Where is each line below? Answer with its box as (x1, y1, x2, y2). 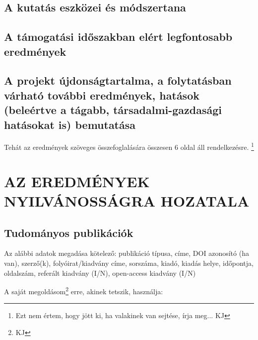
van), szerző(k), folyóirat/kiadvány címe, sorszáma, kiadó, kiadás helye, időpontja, (4, 257, 254, 268)
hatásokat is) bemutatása (4, 116, 136, 132)
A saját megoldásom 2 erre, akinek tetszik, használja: (4, 285, 163, 296)
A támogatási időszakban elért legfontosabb (4, 29, 233, 44)
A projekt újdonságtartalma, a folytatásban (4, 73, 232, 88)
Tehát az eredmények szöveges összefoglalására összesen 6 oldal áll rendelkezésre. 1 (4, 140, 254, 152)
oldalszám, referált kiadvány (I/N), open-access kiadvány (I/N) (4, 267, 196, 278)
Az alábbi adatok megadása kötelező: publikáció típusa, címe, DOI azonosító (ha (4, 248, 249, 258)
